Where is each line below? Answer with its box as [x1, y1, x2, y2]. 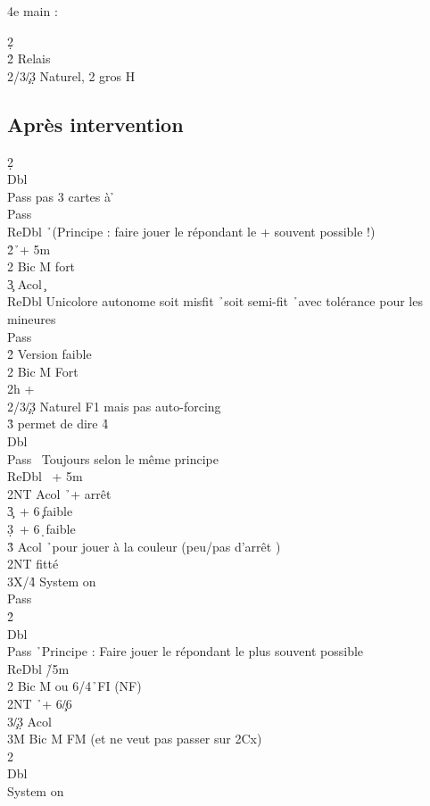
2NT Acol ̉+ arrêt [7, 484, 112, 503]
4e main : [7, 2, 58, 20]
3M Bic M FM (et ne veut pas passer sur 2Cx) [7, 729, 262, 748]
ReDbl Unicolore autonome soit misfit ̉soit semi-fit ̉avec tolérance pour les [7, 292, 423, 311]
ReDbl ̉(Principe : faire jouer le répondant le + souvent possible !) [7, 221, 376, 240]
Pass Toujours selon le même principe [7, 449, 219, 468]
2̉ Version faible [7, 345, 92, 363]
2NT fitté [7, 554, 59, 573]
